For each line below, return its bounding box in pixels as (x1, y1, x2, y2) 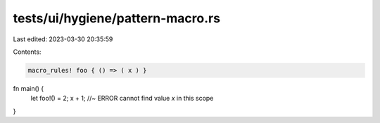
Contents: (13, 48, 42, 56)
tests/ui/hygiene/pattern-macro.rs (13, 10, 221, 26)
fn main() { (13, 84, 44, 92)
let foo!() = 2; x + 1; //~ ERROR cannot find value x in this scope (30, 94, 214, 103)
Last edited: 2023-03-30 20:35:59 (13, 35, 113, 43)
